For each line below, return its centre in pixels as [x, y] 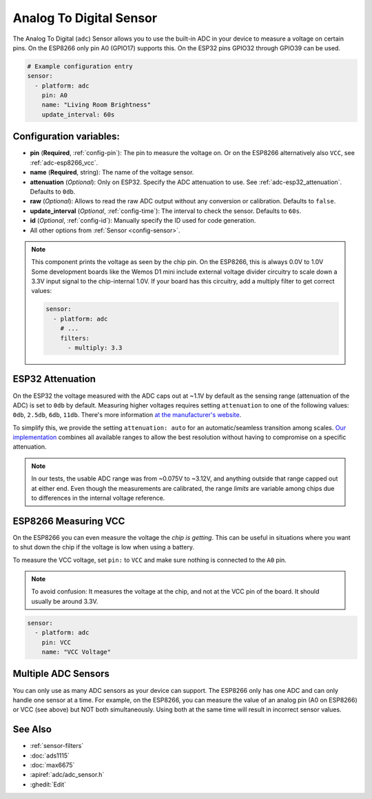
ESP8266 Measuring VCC [69, 521]
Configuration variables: [66, 137]
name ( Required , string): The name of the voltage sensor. [112, 172]
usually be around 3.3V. [65, 601]
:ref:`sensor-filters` [57, 746]
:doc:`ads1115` [50, 756]
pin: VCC [56, 642]
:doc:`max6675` [52, 765]
